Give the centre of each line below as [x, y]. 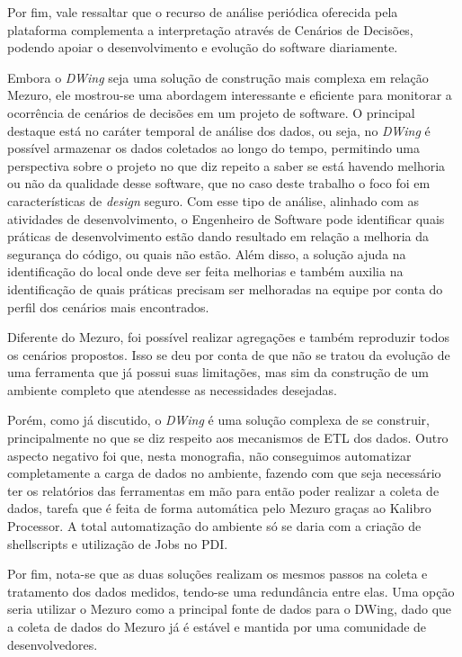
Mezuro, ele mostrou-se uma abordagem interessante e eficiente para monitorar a [230, 95]
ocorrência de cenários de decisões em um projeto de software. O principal [211, 112]
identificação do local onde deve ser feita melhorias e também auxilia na [205, 271]
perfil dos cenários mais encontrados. [108, 306]
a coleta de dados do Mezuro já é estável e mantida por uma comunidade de [217, 626]
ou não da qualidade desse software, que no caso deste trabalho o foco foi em [219, 183]
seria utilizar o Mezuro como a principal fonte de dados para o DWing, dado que [230, 609]
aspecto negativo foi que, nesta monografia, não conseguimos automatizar [209, 455]
